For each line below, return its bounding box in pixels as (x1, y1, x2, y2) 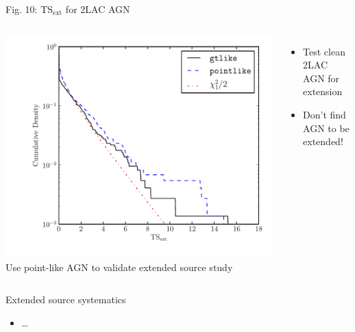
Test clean (303, 44, 345, 58)
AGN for (303, 71, 340, 85)
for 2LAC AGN (65, 2, 130, 16)
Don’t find (303, 107, 346, 121)
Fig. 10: (5, 2, 38, 16)
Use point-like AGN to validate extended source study (5, 259, 233, 274)
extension (303, 84, 343, 99)
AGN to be (303, 120, 350, 135)
